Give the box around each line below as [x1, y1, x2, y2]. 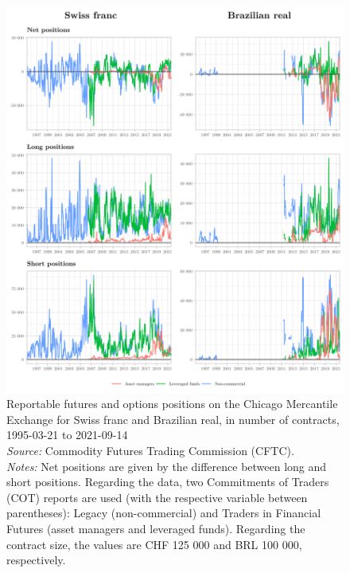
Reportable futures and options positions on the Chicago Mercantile [6, 395, 338, 412]
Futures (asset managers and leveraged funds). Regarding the [6, 520, 305, 536]
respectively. [6, 551, 66, 568]
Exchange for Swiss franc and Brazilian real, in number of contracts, [6, 410, 340, 427]
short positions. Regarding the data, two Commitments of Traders [6, 473, 329, 490]
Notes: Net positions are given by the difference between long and [6, 457, 327, 474]
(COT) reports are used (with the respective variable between [6, 489, 308, 505]
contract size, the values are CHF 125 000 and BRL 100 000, [6, 536, 302, 552]
